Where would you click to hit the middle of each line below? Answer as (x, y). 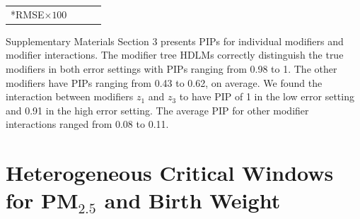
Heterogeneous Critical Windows (170, 173)
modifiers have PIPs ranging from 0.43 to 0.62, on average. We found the (164, 82)
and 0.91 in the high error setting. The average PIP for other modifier (157, 110)
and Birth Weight (192, 200)
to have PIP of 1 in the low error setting (267, 96)
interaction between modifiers (70, 96)
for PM (42, 200)
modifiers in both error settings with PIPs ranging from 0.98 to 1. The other (172, 69)
